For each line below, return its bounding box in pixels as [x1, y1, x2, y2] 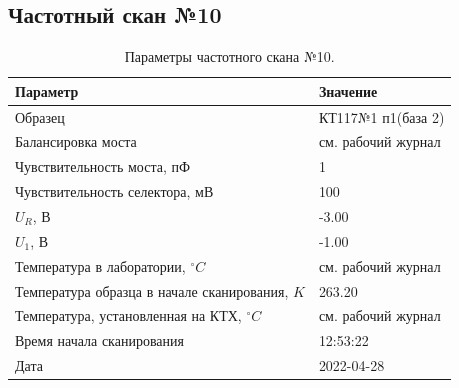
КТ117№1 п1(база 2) [318, 106, 445, 127]
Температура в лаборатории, [15, 255, 186, 276]
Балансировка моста [15, 131, 137, 152]
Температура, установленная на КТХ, [15, 305, 242, 326]
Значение [318, 80, 378, 101]
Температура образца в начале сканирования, [15, 280, 289, 301]
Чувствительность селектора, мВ [15, 181, 214, 202]
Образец [15, 106, 65, 127]
